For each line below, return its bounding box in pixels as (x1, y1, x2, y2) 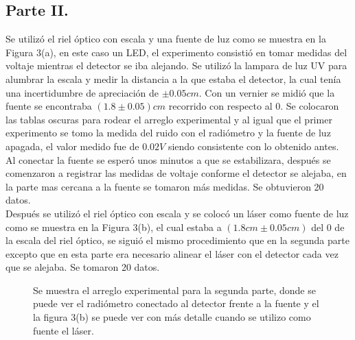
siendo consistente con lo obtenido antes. (168, 138, 339, 153)
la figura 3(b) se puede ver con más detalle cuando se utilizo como (33, 310, 311, 324)
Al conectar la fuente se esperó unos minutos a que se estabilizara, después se (5, 152, 331, 167)
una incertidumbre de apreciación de (5, 85, 159, 99)
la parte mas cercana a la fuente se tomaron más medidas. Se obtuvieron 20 (5, 179, 324, 193)
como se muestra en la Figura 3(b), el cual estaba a (5, 219, 222, 234)
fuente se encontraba (5, 99, 92, 113)
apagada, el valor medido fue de (5, 138, 139, 153)
